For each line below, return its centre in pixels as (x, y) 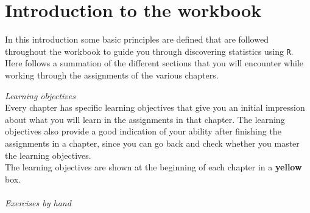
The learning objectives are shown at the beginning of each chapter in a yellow (153, 167)
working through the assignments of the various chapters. (112, 75)
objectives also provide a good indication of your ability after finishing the (143, 131)
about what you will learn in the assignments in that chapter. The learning (145, 119)
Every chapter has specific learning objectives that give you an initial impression (155, 107)
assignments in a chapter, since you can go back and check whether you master (152, 143)
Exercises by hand (38, 202)
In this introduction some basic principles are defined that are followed (137, 39)
